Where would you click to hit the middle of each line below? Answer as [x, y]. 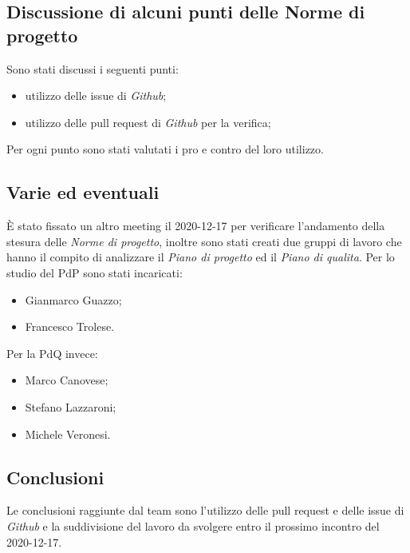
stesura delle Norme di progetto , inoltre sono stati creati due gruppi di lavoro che [204, 241]
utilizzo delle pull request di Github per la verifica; [148, 122]
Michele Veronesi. [68, 434]
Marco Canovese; [67, 380]
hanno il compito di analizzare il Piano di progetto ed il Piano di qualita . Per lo [201, 257]
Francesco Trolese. [70, 326]
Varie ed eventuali [83, 192]
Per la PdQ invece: [52, 353]
